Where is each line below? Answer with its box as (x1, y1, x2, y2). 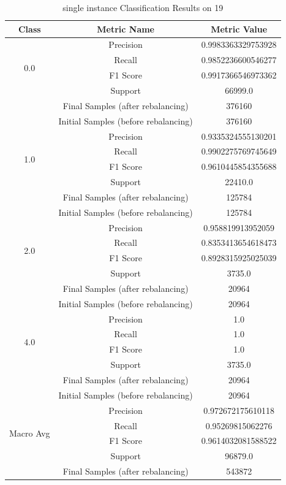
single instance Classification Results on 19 (62, 1, 224, 13)
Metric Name (97, 22, 154, 35)
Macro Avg (9, 426, 50, 439)
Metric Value (211, 22, 268, 35)
